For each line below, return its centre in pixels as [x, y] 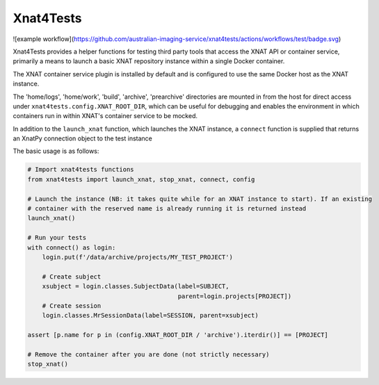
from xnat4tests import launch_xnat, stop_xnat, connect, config [141, 179]
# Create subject [72, 277]
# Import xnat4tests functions [81, 170]
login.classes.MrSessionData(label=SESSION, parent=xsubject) [150, 316]
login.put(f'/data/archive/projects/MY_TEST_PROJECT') [137, 257]
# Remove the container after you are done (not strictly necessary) [148, 354]
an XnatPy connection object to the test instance [83, 138]
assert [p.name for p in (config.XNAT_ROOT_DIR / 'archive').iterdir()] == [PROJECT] [178, 335]
